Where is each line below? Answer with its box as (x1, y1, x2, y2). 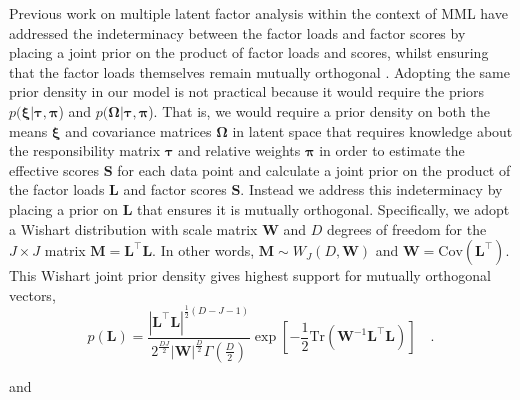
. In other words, (152, 240, 255, 261)
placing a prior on (9, 198, 118, 219)
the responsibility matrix (9, 140, 161, 161)
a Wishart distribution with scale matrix (9, 218, 258, 239)
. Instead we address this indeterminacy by (240, 179, 503, 200)
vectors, (9, 284, 56, 305)
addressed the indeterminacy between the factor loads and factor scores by (9, 22, 466, 43)
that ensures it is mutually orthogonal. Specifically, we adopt (137, 198, 510, 219)
